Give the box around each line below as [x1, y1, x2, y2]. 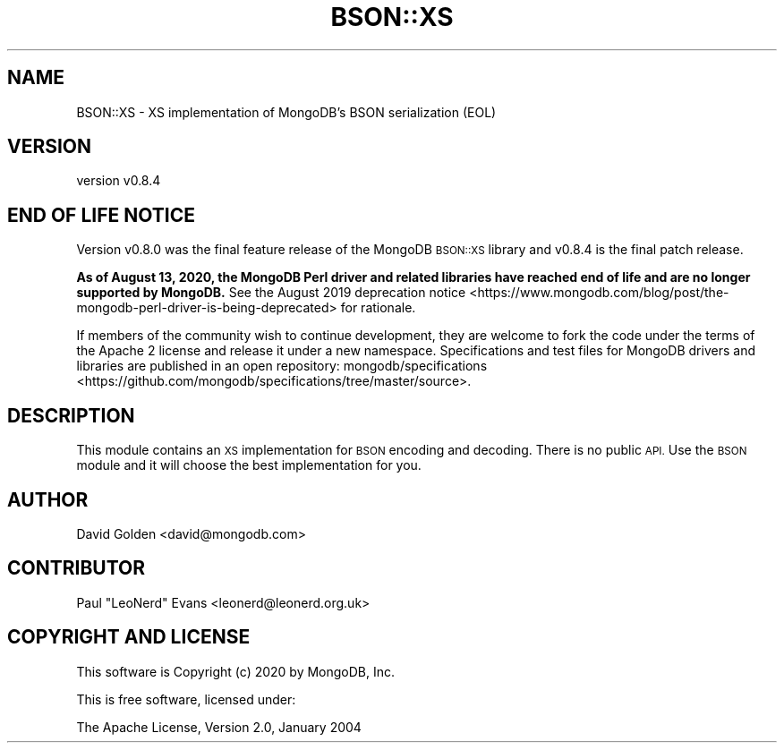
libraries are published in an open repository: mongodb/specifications [76, 358, 488, 374]
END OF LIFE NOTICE [7, 203, 195, 226]
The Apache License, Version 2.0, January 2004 [76, 719, 362, 735]
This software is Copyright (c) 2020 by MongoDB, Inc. [76, 663, 396, 679]
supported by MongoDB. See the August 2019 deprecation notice [76, 285, 466, 301]
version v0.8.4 [76, 173, 161, 189]
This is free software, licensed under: [76, 691, 296, 707]
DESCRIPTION [7, 404, 135, 427]
